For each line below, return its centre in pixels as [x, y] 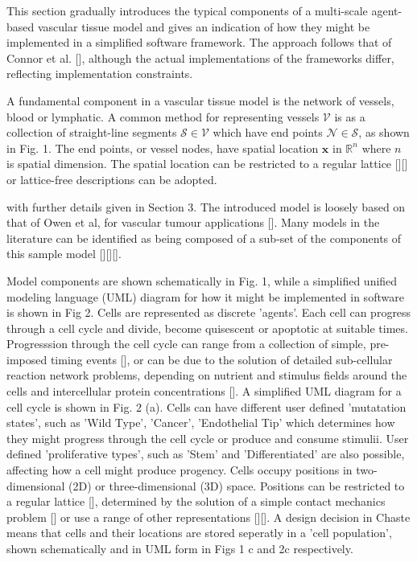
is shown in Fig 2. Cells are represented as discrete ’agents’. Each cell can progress [209, 312]
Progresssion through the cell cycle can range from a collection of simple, [186, 344]
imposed [27, 359]
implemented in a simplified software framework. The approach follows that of [199, 42]
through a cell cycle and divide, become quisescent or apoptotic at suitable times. [207, 328]
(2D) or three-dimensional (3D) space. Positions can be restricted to [237, 485]
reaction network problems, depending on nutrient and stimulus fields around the [207, 375]
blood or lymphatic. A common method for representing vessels [163, 116]
